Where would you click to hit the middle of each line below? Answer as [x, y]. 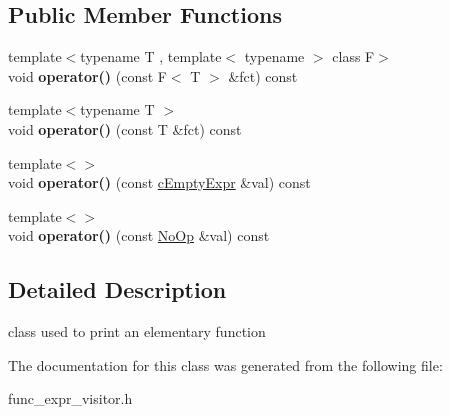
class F [353, 56]
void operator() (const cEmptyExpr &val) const [159, 182]
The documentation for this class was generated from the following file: [225, 364]
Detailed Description [117, 289]
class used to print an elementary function [137, 331]
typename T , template [151, 56]
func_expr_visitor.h [70, 398]
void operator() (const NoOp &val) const [139, 235]
